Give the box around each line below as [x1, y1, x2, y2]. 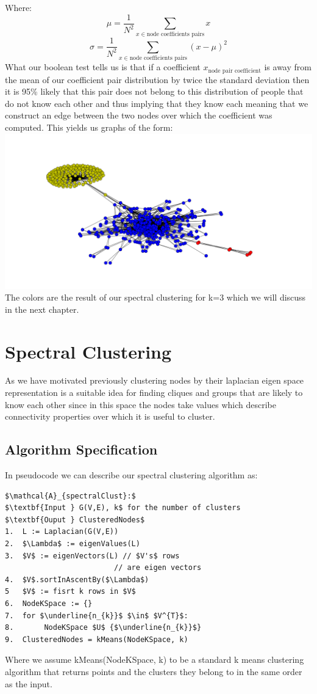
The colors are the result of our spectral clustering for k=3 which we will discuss [5, 291, 306, 304]
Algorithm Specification [5, 440, 158, 459]
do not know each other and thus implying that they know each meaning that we [5, 97, 308, 109]
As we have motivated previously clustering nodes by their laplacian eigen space [5, 374, 304, 387]
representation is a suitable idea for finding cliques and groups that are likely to [5, 386, 303, 399]
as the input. [5, 677, 52, 690]
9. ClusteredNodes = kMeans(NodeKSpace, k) [5, 635, 188, 644]
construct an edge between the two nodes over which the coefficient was [5, 109, 272, 122]
